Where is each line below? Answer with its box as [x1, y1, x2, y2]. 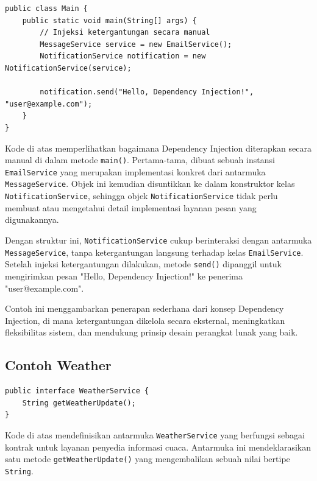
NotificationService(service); [5, 63, 132, 72]
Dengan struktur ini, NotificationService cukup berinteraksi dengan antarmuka [5, 233, 312, 246]
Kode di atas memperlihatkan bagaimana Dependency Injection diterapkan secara [5, 141, 312, 154]
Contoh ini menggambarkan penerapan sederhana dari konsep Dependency [5, 302, 284, 315]
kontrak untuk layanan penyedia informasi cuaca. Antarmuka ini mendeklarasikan [5, 440, 312, 453]
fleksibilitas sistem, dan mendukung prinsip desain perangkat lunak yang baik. [5, 326, 298, 339]
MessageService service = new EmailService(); [40, 40, 232, 49]
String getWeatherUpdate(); [22, 398, 136, 407]
